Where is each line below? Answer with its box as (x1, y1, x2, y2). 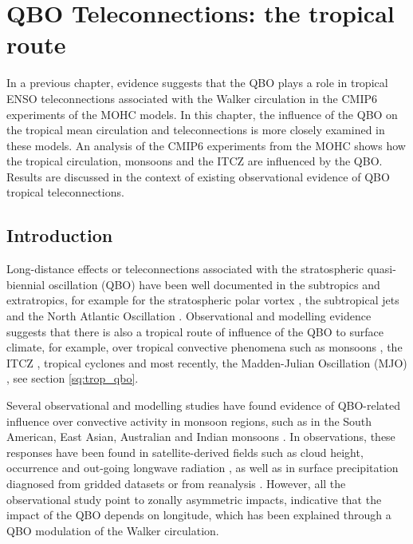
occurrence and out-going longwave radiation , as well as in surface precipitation (6, 459, 399, 476)
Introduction (6, 223, 113, 248)
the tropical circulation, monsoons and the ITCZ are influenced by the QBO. (6, 153, 383, 169)
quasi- (367, 260, 396, 277)
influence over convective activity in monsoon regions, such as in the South (6, 412, 372, 429)
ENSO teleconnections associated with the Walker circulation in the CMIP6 (6, 89, 378, 106)
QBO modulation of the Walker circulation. (6, 522, 219, 538)
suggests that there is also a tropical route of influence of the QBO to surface (6, 323, 383, 340)
